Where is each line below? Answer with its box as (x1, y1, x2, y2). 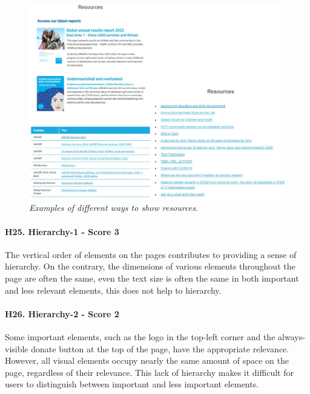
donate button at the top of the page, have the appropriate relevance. (31, 342, 289, 355)
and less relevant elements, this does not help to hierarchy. (5, 283, 222, 296)
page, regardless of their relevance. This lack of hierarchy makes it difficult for (5, 366, 294, 378)
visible (5, 342, 28, 355)
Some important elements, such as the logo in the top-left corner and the (5, 330, 275, 343)
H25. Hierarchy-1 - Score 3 (5, 225, 119, 237)
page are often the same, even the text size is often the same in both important (5, 271, 299, 284)
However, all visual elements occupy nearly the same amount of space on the (5, 354, 289, 367)
